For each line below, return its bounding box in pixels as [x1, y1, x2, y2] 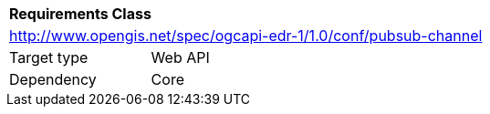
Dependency [9, 70, 97, 88]
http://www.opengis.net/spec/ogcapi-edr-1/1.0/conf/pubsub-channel [9, 26, 483, 45]
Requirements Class [9, 5, 151, 23]
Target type [9, 48, 89, 67]
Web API [151, 48, 210, 67]
